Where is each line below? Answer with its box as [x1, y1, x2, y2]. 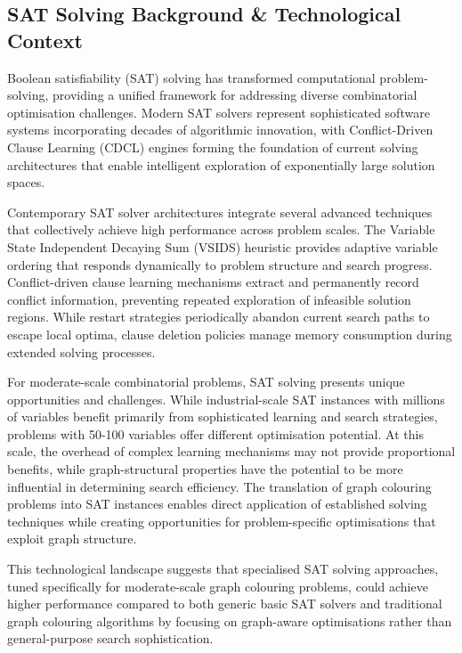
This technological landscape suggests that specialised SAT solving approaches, [7, 559, 439, 578]
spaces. [7, 173, 45, 192]
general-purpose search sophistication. [7, 629, 214, 648]
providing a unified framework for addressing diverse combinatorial [53, 86, 417, 104]
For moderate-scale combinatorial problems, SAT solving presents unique [7, 372, 405, 391]
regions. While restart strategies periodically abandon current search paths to [7, 307, 430, 326]
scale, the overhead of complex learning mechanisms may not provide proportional [7, 442, 456, 461]
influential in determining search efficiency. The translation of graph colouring [7, 477, 432, 495]
